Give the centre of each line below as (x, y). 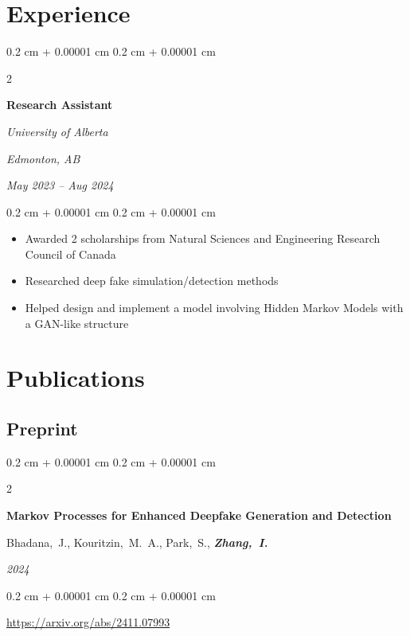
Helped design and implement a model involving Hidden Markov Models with (214, 308)
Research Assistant (60, 105)
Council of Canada (70, 254)
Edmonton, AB (43, 158)
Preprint (42, 429)
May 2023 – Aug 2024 (60, 185)
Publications (76, 378)
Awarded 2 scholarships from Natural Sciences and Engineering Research (203, 238)
